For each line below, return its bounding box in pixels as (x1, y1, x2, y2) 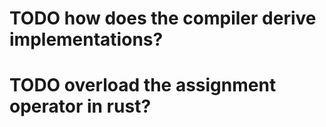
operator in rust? (9, 95, 152, 118)
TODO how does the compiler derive (9, 7, 317, 30)
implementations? (9, 28, 164, 51)
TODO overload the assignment (9, 74, 277, 97)
